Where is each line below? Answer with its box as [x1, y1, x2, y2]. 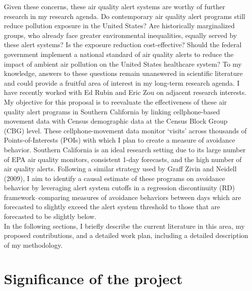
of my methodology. [4, 239, 63, 250]
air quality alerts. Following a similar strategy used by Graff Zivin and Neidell [4, 164, 237, 174]
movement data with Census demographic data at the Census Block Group [4, 116, 228, 126]
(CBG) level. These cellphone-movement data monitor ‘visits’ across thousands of [4, 125, 247, 135]
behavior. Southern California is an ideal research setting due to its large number [4, 144, 246, 154]
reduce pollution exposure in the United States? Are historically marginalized [4, 20, 235, 31]
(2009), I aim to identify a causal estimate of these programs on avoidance [4, 173, 225, 183]
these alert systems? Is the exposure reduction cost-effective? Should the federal [4, 39, 242, 50]
